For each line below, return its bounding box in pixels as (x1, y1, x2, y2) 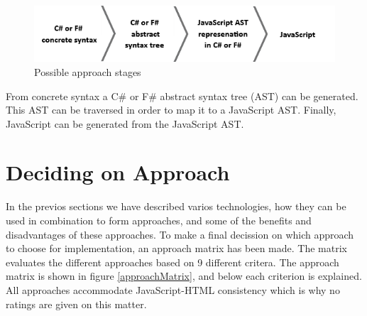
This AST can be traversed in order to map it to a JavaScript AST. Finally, (6, 102, 336, 117)
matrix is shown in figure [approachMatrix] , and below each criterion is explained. (6, 268, 362, 283)
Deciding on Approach (6, 158, 230, 187)
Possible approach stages (34, 64, 141, 79)
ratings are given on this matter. (6, 296, 147, 311)
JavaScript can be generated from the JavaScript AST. (6, 116, 244, 131)
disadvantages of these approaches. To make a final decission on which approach (6, 227, 354, 241)
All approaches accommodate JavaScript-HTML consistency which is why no (6, 282, 340, 297)
